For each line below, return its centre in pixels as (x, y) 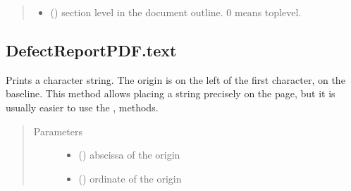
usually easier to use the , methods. (82, 107)
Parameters (58, 131)
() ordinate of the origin (130, 178)
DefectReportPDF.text (91, 50)
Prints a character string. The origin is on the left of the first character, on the (175, 79)
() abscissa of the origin (129, 155)
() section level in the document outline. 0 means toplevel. (176, 12)
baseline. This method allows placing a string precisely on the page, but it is (171, 93)
